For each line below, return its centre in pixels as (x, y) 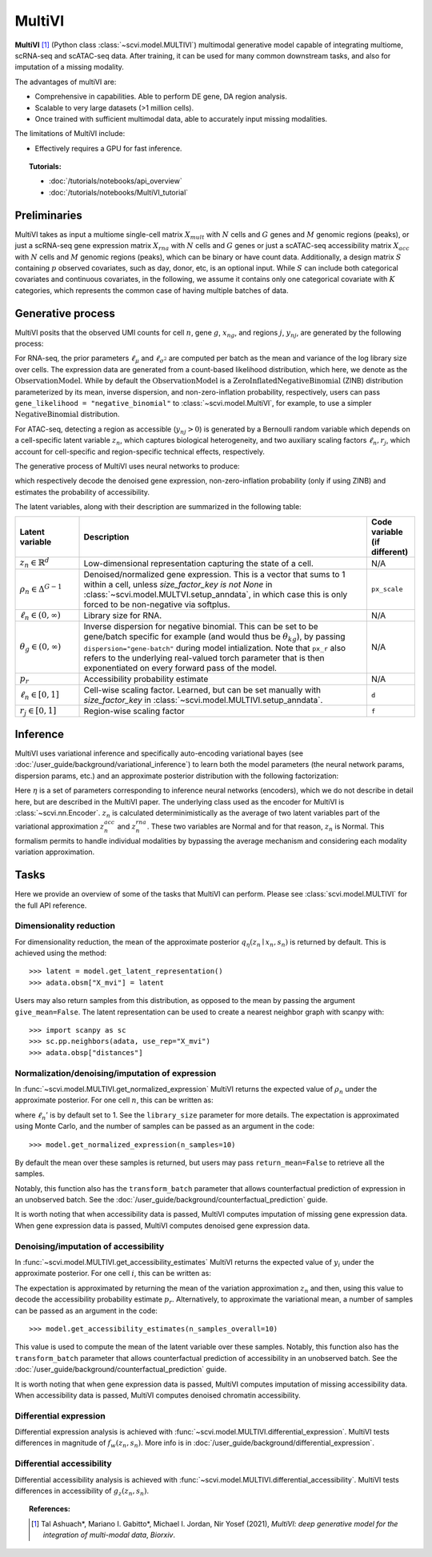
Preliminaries (49, 215)
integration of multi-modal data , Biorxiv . (109, 1535)
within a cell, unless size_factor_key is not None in (178, 584)
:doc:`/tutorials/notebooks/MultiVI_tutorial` (119, 192)
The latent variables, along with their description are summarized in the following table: (158, 507)
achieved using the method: (61, 953)
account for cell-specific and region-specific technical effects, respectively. (140, 451)
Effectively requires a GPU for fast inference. (108, 148)
